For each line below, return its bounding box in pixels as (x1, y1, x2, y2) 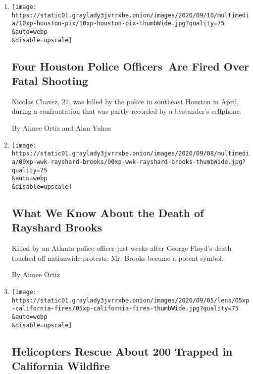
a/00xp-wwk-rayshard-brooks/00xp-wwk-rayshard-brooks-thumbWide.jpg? (11, 158, 246, 165)
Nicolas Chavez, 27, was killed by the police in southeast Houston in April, (11, 96, 239, 106)
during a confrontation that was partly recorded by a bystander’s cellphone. (11, 106, 242, 116)
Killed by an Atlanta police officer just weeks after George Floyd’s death (11, 243, 232, 253)
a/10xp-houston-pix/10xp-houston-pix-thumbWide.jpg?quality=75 (11, 20, 225, 27)
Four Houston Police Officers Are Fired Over (11, 58, 250, 74)
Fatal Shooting (11, 73, 88, 88)
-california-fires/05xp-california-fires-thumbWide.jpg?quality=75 (11, 305, 239, 312)
